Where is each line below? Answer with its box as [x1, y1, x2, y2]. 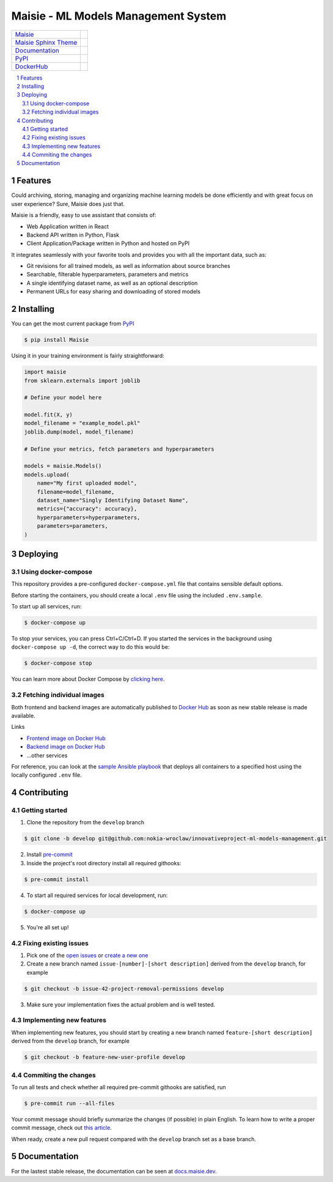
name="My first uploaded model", [37, 480, 137, 487]
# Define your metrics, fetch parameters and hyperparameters [24, 445, 214, 452]
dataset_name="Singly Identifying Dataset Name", [37, 497, 189, 504]
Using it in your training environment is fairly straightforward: [11, 352, 164, 360]
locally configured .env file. [11, 771, 82, 779]
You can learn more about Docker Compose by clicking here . [11, 676, 165, 683]
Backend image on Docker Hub [26, 743, 105, 750]
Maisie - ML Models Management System [11, 9, 227, 23]
